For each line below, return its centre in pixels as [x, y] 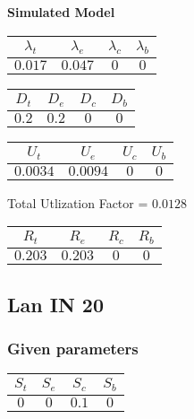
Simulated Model [61, 12]
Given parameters [73, 348]
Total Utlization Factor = [78, 202]
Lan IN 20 [55, 304]
